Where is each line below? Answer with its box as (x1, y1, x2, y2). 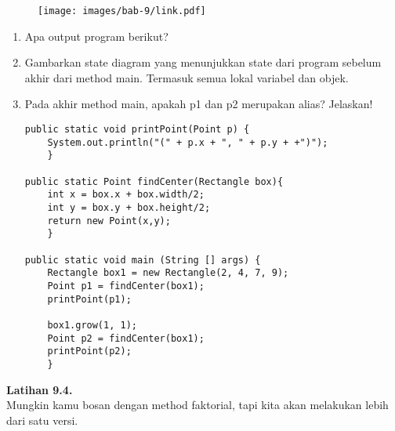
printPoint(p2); (47, 346, 132, 357)
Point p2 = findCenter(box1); (47, 332, 205, 344)
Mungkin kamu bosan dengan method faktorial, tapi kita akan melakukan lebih (6, 397, 389, 413)
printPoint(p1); (47, 293, 132, 305)
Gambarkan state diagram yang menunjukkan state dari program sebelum (24, 54, 382, 71)
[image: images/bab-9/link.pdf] (38, 5, 206, 16)
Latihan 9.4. (6, 381, 73, 397)
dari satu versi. (6, 411, 78, 428)
